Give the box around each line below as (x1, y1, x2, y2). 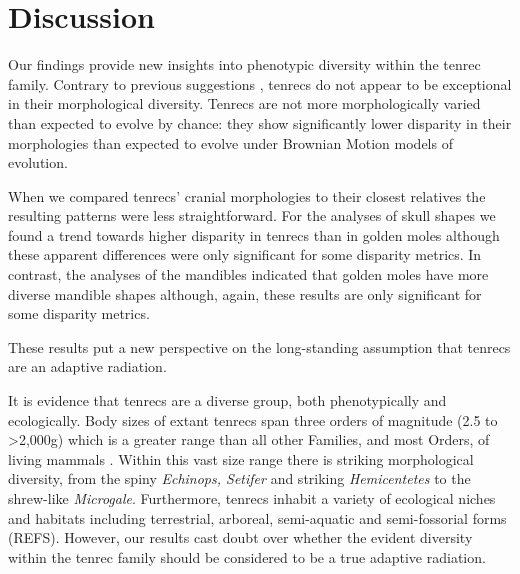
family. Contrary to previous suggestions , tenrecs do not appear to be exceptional (8, 73, 512, 94)
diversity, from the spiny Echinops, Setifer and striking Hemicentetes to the (8, 468, 471, 489)
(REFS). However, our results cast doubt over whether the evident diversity (8, 527, 473, 548)
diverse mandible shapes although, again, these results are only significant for (8, 283, 482, 304)
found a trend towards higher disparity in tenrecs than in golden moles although (8, 224, 500, 245)
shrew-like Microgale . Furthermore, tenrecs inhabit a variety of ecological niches (8, 488, 496, 508)
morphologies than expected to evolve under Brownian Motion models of (8, 132, 453, 153)
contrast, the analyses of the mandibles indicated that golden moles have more (8, 264, 489, 285)
